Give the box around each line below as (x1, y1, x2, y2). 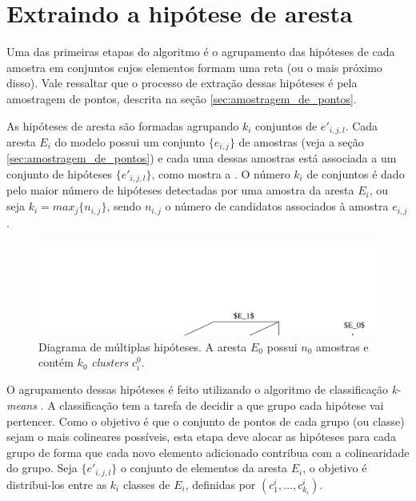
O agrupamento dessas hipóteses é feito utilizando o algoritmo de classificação (6, 381, 388, 398)
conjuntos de (255, 117, 318, 134)
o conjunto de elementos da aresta (120, 459, 288, 476)
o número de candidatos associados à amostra (165, 198, 389, 214)
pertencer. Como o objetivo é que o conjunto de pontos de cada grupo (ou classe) (6, 412, 405, 429)
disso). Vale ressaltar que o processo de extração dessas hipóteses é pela (6, 74, 358, 91)
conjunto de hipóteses (6, 166, 112, 182)
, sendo (106, 198, 142, 214)
